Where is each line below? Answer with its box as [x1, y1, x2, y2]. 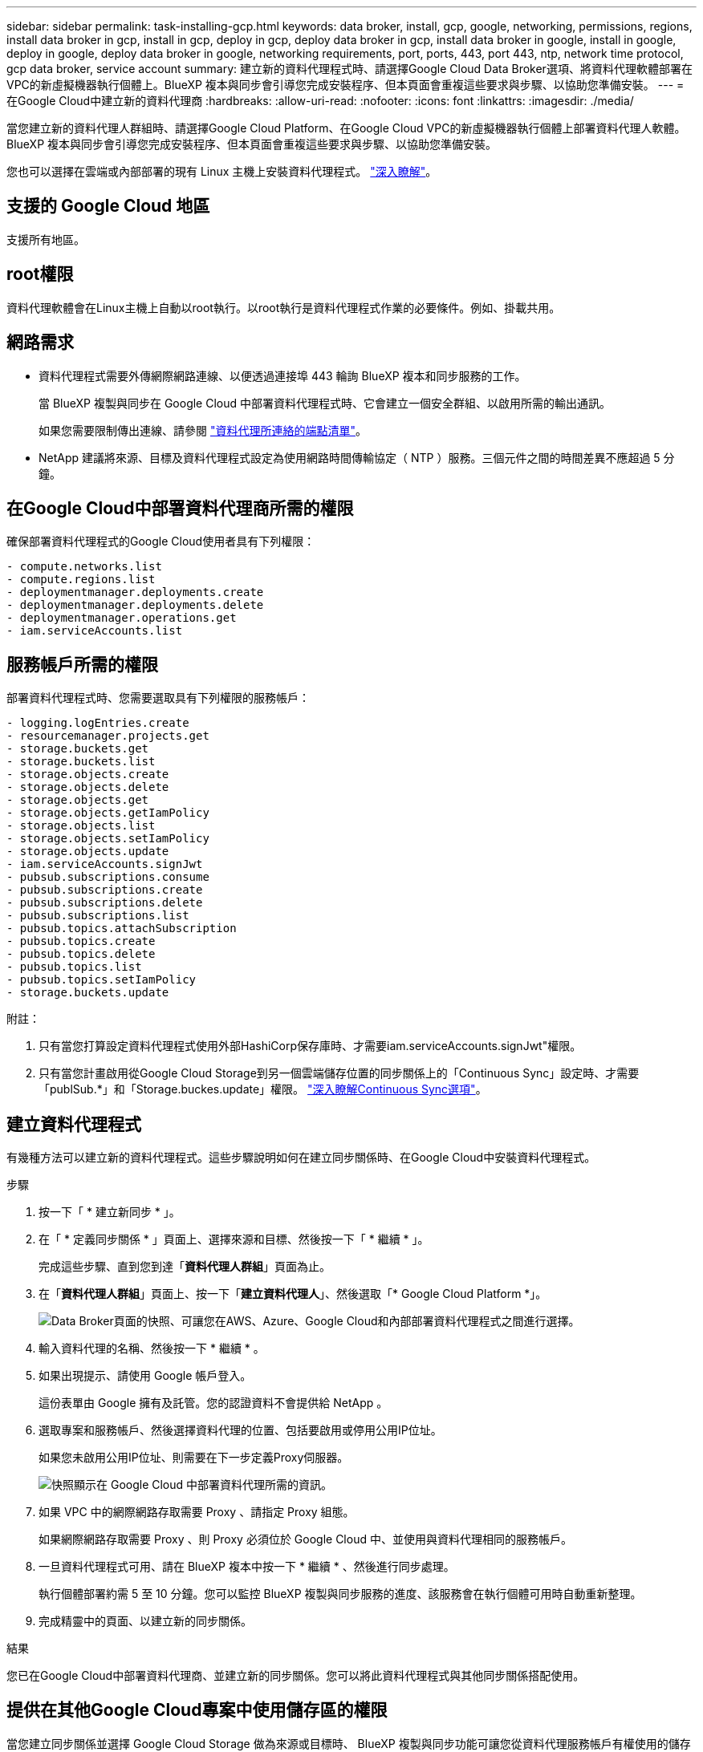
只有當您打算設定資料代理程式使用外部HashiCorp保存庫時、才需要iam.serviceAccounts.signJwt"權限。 [39, 1039, 582, 1053]
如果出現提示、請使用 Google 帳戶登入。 [39, 1369, 252, 1383]
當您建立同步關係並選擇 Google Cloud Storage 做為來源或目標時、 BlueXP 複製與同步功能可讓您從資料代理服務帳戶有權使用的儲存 [6, 1736, 691, 1750]
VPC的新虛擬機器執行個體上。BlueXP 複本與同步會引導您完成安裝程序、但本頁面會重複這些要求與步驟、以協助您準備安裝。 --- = [6, 78, 685, 91]
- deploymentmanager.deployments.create [6, 586, 264, 599]
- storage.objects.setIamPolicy [6, 832, 209, 846]
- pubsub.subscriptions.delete [6, 896, 203, 910]
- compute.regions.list [6, 573, 156, 586]
